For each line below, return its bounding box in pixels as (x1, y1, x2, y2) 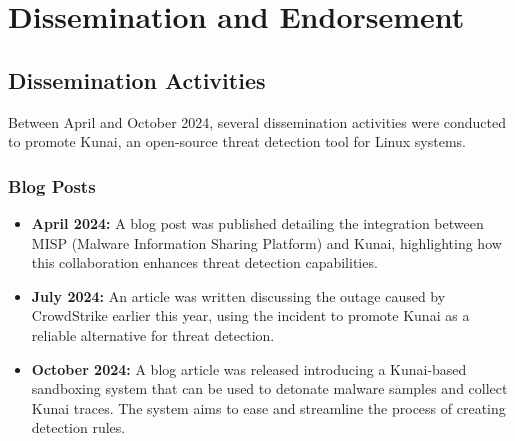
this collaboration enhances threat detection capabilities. (31, 252, 378, 273)
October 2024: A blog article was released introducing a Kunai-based (31, 358, 467, 379)
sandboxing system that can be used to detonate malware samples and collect (31, 378, 508, 399)
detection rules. (31, 417, 126, 438)
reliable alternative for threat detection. (31, 324, 275, 345)
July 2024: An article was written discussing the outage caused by (31, 285, 446, 306)
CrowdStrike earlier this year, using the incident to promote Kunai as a (31, 305, 470, 326)
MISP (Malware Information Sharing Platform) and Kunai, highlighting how (31, 232, 502, 253)
